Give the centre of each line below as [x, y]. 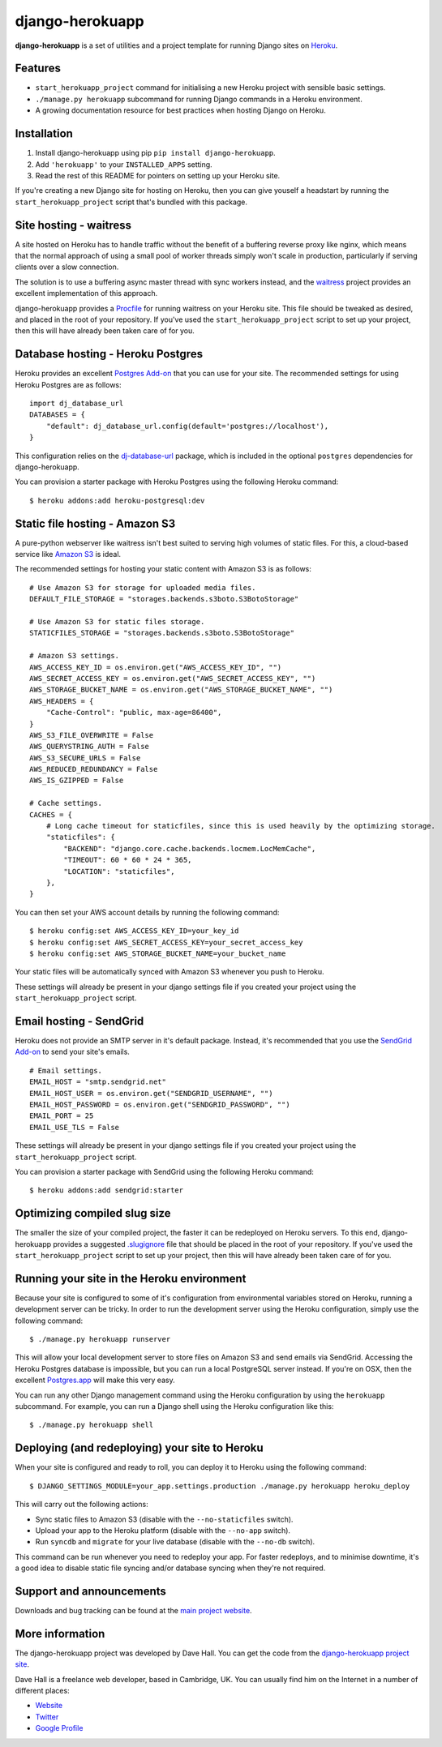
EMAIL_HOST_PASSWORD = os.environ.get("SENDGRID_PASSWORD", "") [160, 1104]
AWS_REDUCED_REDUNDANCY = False [94, 769]
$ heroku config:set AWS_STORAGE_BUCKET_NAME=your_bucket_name [158, 953]
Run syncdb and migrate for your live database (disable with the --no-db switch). [175, 1542]
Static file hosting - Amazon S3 [95, 523]
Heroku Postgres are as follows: [68, 384]
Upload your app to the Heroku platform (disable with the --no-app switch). [163, 1530]
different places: [42, 1691]
